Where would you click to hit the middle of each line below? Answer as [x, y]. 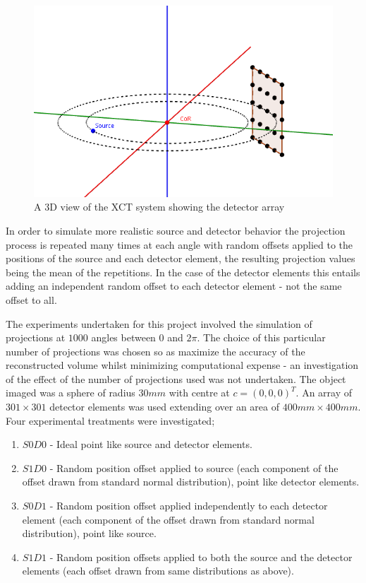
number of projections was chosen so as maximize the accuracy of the [155, 351]
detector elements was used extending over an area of [165, 407]
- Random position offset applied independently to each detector [189, 506]
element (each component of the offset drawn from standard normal [168, 519]
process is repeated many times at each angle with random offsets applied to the [179, 244]
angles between [123, 337]
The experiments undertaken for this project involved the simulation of [159, 323]
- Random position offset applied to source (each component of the [194, 467]
